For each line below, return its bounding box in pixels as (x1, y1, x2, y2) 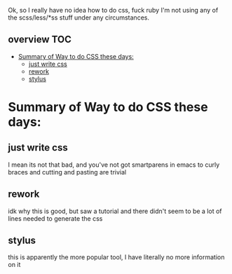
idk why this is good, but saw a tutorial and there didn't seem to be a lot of (8, 207, 222, 215)
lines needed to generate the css (8, 214, 103, 223)
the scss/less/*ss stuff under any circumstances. (8, 13, 150, 22)
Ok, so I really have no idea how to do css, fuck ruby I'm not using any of (8, 6, 219, 14)
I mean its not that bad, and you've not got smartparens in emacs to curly (8, 160, 220, 169)
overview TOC (8, 34, 72, 46)
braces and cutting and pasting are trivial (8, 167, 127, 176)
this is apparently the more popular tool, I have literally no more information (8, 253, 225, 261)
